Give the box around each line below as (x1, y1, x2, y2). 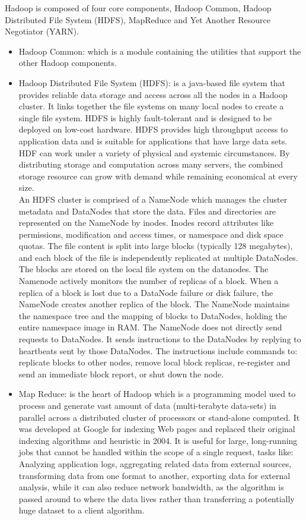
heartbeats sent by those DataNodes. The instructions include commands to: (18, 344, 298, 357)
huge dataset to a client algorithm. (18, 504, 145, 516)
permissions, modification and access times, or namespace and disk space (18, 228, 283, 240)
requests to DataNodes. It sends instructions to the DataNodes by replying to (18, 333, 301, 345)
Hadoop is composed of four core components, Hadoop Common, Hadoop (5, 2, 272, 14)
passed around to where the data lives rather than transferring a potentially (18, 492, 295, 505)
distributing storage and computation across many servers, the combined (18, 158, 283, 171)
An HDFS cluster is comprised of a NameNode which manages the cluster (18, 193, 288, 205)
